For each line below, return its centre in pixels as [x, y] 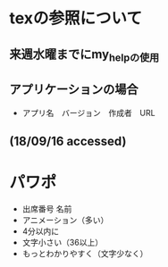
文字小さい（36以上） [63, 242]
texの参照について [76, 18]
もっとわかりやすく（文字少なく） [85, 253]
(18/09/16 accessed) [68, 141]
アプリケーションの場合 [74, 90]
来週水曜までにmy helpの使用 [84, 55]
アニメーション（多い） [65, 220]
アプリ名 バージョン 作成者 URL [88, 113]
